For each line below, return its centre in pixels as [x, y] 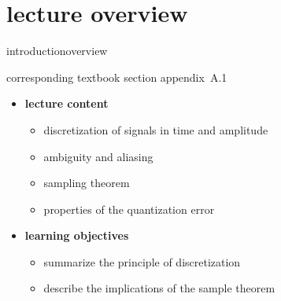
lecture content [67, 103]
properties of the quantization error [129, 209]
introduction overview [57, 51]
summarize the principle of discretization [142, 261]
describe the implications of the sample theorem [159, 288]
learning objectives [77, 235]
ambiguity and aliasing [98, 156]
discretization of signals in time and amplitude [156, 129]
